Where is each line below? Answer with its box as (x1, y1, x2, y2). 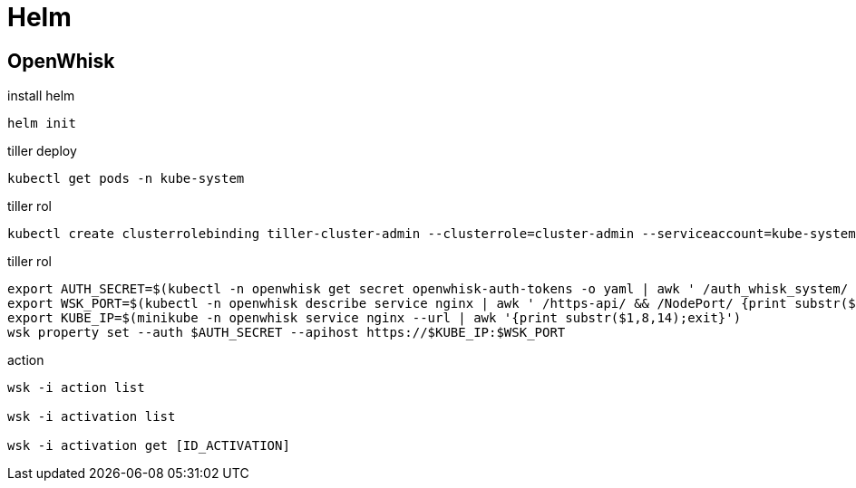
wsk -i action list (7, 380, 145, 396)
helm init (7, 116, 76, 131)
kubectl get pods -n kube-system (7, 171, 245, 187)
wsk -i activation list (7, 409, 176, 425)
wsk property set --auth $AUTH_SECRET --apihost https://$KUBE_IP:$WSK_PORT (7, 325, 566, 340)
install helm (7, 88, 75, 104)
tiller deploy (7, 143, 77, 159)
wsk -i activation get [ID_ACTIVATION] (7, 438, 290, 454)
